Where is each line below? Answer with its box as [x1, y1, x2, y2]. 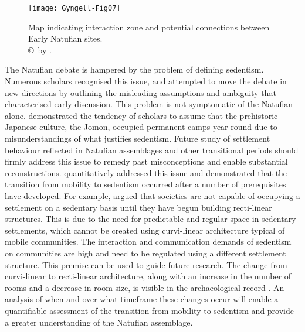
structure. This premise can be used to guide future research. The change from [5, 258, 287, 271]
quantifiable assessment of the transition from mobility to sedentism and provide [5, 304, 294, 316]
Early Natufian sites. [28, 32, 103, 45]
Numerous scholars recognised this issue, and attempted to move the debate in [5, 75, 287, 87]
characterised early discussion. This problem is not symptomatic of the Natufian [5, 98, 293, 110]
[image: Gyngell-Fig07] [28, 4, 121, 12]
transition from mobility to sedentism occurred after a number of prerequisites [5, 178, 286, 190]
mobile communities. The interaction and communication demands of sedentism [5, 235, 292, 248]
